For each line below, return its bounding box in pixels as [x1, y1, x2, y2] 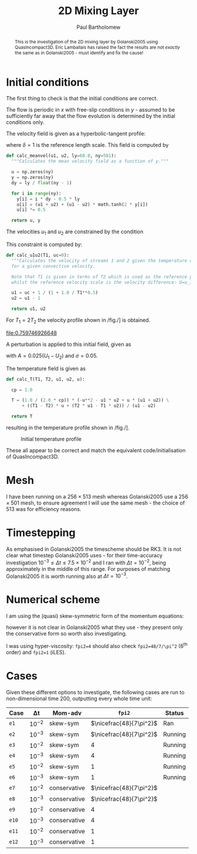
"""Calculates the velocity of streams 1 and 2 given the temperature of [11, 257, 195, 264]
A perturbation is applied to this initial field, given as [6, 341, 131, 348]
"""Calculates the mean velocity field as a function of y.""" [11, 159, 169, 164]
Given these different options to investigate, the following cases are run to [6, 688, 185, 695]
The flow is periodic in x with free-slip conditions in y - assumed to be [6, 106, 175, 113]
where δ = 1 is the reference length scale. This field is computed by [6, 142, 169, 149]
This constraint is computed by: [6, 241, 83, 248]
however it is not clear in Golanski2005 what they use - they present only [6, 624, 183, 631]
